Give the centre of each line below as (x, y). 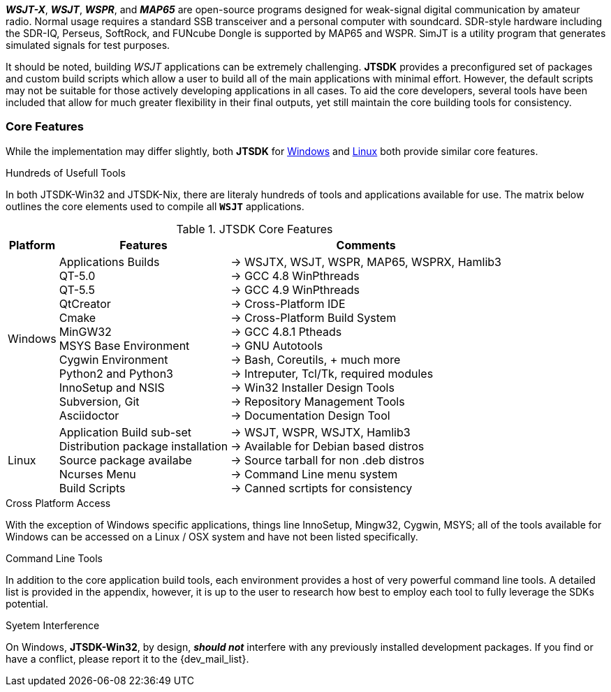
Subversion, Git (99, 401)
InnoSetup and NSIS (112, 387)
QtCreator (85, 303)
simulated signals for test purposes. (88, 45)
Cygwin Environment (113, 359)
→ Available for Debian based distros (327, 446)
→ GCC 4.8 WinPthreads (295, 275)
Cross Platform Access (58, 503)
